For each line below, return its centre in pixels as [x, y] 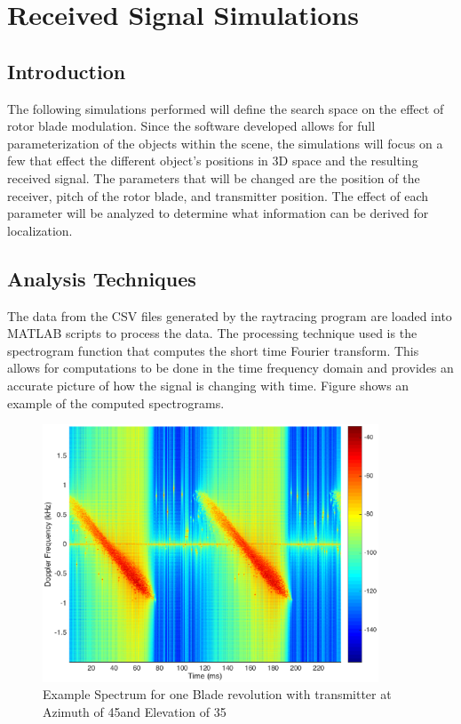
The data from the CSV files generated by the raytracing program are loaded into [230, 315]
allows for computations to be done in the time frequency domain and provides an [230, 368]
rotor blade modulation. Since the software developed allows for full [191, 126]
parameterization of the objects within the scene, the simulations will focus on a [225, 143]
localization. [40, 230]
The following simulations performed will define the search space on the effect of [226, 108]
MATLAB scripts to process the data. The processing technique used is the [212, 333]
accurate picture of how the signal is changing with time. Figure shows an [208, 385]
